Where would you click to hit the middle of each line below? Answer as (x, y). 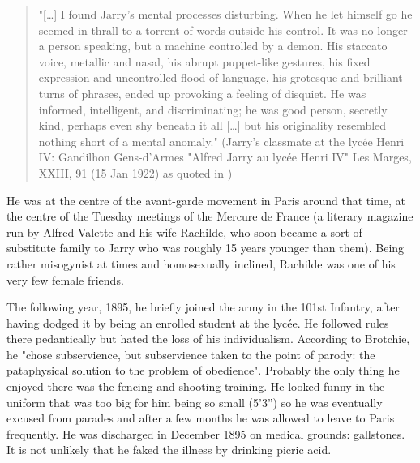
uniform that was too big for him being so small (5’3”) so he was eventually (195, 402)
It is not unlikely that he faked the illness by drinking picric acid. (169, 450)
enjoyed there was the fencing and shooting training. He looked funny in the (196, 386)
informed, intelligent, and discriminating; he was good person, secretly (213, 109)
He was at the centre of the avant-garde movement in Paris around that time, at (206, 200)
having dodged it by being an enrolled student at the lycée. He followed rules (198, 322)
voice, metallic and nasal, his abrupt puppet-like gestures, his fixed (204, 61)
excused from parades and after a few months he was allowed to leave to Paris (201, 418)
